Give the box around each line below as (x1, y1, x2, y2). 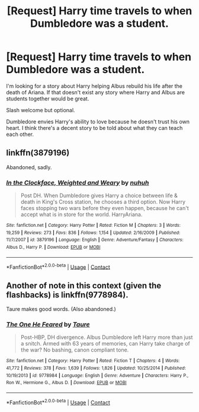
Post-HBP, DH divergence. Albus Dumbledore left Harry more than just (20, 334, 193, 341)
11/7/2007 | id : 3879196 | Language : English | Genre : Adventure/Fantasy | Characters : (6, 237, 184, 243)
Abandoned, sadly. (6, 163, 52, 170)
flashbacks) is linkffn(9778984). (6, 290, 129, 300)
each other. (6, 131, 34, 138)
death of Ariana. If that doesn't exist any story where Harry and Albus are (6, 88, 185, 96)
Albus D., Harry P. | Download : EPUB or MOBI (6, 245, 101, 251)
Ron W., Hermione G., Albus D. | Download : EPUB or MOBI (6, 380, 127, 386)
